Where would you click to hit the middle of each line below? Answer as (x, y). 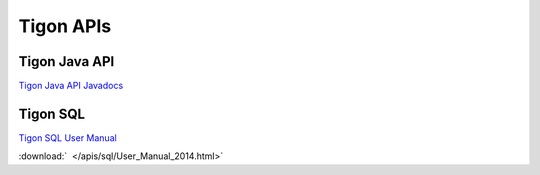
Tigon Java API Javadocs (71, 86)
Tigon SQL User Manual (67, 137)
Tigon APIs (65, 26)
